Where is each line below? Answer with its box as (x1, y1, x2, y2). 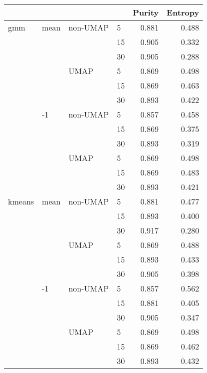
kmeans (8, 195, 34, 207)
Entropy (166, 6, 200, 18)
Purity (133, 6, 159, 18)
